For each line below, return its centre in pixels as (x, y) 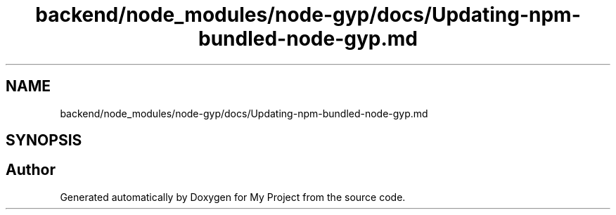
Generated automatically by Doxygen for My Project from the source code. (233, 197)
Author (31, 170)
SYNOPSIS (44, 141)
